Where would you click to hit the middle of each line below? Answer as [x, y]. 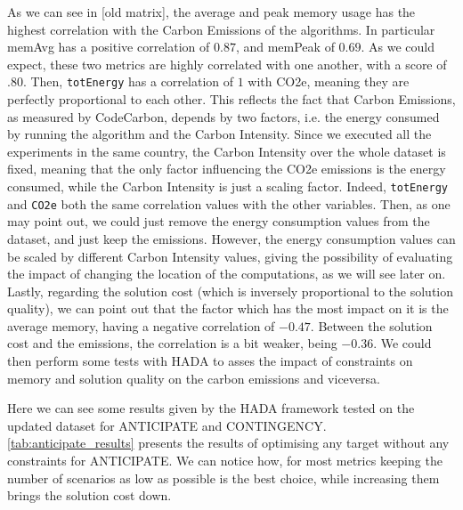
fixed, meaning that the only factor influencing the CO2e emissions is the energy [227, 169]
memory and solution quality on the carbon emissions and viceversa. [194, 378]
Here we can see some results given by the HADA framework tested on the [211, 408]
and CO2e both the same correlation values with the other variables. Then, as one [229, 203]
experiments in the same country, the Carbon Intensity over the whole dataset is [227, 151]
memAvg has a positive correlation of [109, 47]
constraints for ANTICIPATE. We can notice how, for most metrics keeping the [225, 461]
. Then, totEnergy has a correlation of [128, 81]
